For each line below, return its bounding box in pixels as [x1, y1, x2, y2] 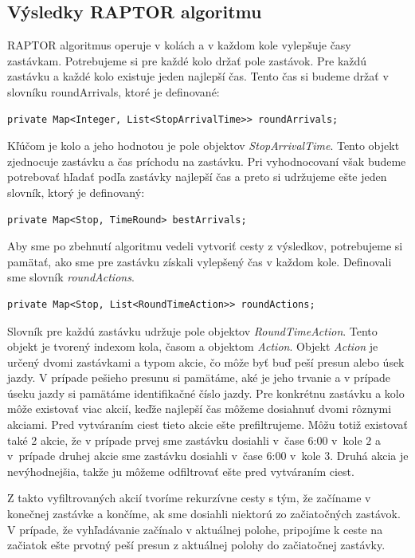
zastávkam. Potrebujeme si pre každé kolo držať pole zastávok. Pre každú [7, 52, 367, 69]
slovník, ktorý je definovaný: [7, 183, 145, 200]
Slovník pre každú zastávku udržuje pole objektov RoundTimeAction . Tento [7, 322, 378, 339]
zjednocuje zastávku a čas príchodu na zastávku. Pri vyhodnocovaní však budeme [7, 152, 406, 169]
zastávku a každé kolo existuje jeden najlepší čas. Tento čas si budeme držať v [7, 68, 389, 84]
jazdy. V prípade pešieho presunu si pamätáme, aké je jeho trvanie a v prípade [7, 369, 391, 386]
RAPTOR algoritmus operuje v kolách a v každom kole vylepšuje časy [7, 37, 351, 53]
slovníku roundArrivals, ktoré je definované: [7, 83, 220, 100]
